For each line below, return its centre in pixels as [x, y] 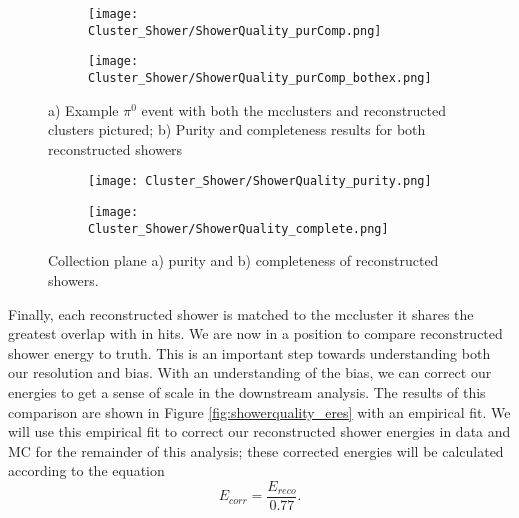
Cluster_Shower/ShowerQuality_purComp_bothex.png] [260, 77]
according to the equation [86, 470]
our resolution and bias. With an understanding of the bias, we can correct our [250, 372]
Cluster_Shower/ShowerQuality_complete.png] [238, 228]
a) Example [83, 109]
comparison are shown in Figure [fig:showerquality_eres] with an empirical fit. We [259, 411]
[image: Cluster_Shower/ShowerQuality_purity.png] [260, 181]
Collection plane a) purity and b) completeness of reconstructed [243, 260]
